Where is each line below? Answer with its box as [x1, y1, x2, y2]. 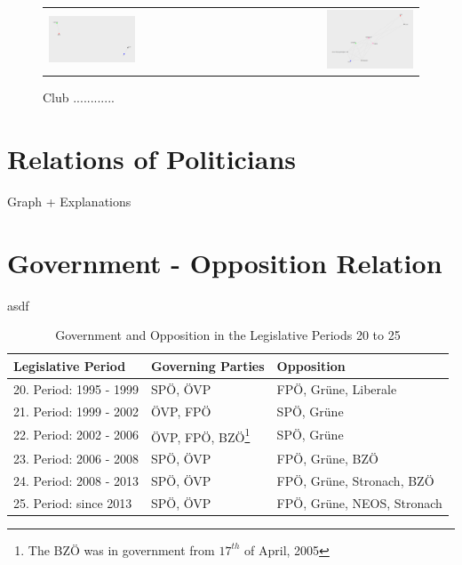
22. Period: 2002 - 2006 [13, 425, 139, 444]
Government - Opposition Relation [7, 244, 442, 280]
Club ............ [43, 88, 115, 107]
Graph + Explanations [7, 192, 131, 211]
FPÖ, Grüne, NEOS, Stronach [276, 493, 442, 512]
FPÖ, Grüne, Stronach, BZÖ [276, 471, 434, 489]
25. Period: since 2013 [13, 493, 132, 512]
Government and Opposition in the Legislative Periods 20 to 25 [55, 326, 401, 344]
